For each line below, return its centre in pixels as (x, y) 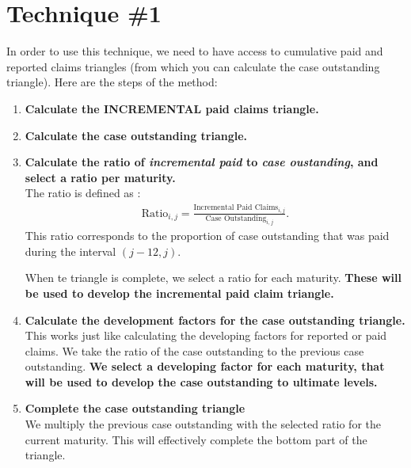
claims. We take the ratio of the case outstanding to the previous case (194, 350)
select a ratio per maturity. (100, 177)
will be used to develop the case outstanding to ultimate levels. (201, 381)
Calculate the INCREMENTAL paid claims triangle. (172, 108)
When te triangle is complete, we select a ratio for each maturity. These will (213, 278)
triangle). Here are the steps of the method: (112, 82)
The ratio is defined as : (83, 193)
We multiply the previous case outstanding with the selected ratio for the (203, 424)
